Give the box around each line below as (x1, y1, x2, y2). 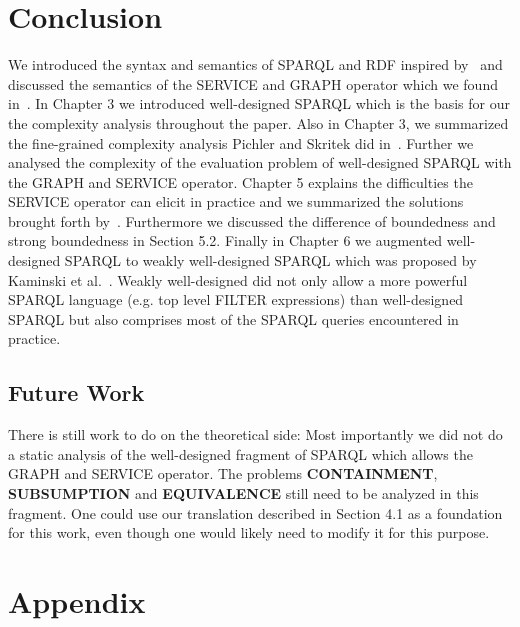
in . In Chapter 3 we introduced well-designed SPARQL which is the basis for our (8, 93, 510, 114)
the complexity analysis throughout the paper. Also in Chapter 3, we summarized (8, 112, 509, 133)
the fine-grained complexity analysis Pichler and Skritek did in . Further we (8, 132, 474, 153)
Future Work (8, 377, 145, 408)
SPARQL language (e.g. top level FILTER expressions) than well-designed (8, 289, 464, 310)
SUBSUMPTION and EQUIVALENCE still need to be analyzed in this (8, 483, 479, 504)
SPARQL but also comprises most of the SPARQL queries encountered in (8, 308, 459, 329)
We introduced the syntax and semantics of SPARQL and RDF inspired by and (8, 54, 503, 75)
